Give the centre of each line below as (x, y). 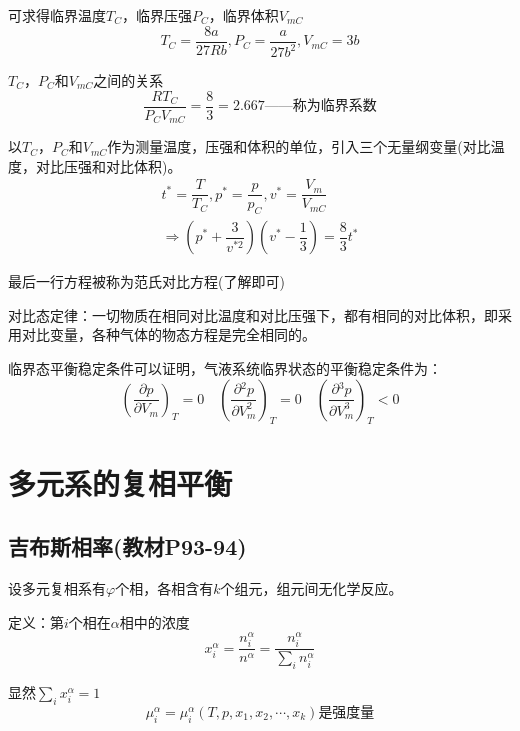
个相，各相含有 (164, 587)
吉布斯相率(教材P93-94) (127, 546)
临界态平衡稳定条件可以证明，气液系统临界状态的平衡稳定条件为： (225, 368)
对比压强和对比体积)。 (108, 165)
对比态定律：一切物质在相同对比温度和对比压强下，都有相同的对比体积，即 (253, 314)
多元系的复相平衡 (120, 482)
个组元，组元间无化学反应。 (311, 587)
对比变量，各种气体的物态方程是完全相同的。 (168, 334)
